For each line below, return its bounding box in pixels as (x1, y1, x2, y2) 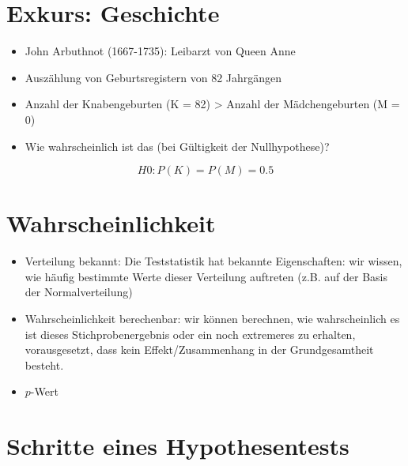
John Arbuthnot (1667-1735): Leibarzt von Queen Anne (25, 43, 296, 59)
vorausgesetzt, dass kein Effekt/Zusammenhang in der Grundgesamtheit (25, 341, 374, 358)
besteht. (25, 356, 64, 373)
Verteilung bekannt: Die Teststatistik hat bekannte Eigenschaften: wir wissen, (25, 253, 402, 269)
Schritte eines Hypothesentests (6, 430, 349, 462)
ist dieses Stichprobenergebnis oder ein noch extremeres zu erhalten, (25, 325, 356, 342)
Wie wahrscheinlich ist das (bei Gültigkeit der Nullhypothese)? (25, 137, 330, 154)
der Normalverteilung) (25, 284, 133, 300)
